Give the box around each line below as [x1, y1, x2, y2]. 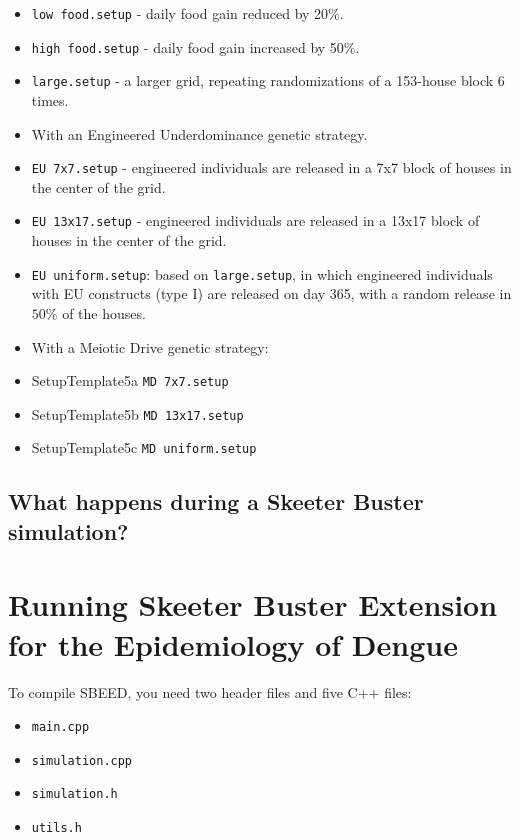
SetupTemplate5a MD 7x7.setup [31, 370, 229, 391]
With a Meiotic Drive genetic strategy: [31, 336, 269, 357]
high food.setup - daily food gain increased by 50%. [31, 36, 360, 57]
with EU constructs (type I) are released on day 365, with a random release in [31, 283, 512, 304]
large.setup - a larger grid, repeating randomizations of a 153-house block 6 [31, 70, 505, 91]
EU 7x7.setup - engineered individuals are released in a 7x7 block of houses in [31, 157, 512, 178]
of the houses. [62, 302, 146, 323]
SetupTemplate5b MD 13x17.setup [31, 403, 244, 424]
